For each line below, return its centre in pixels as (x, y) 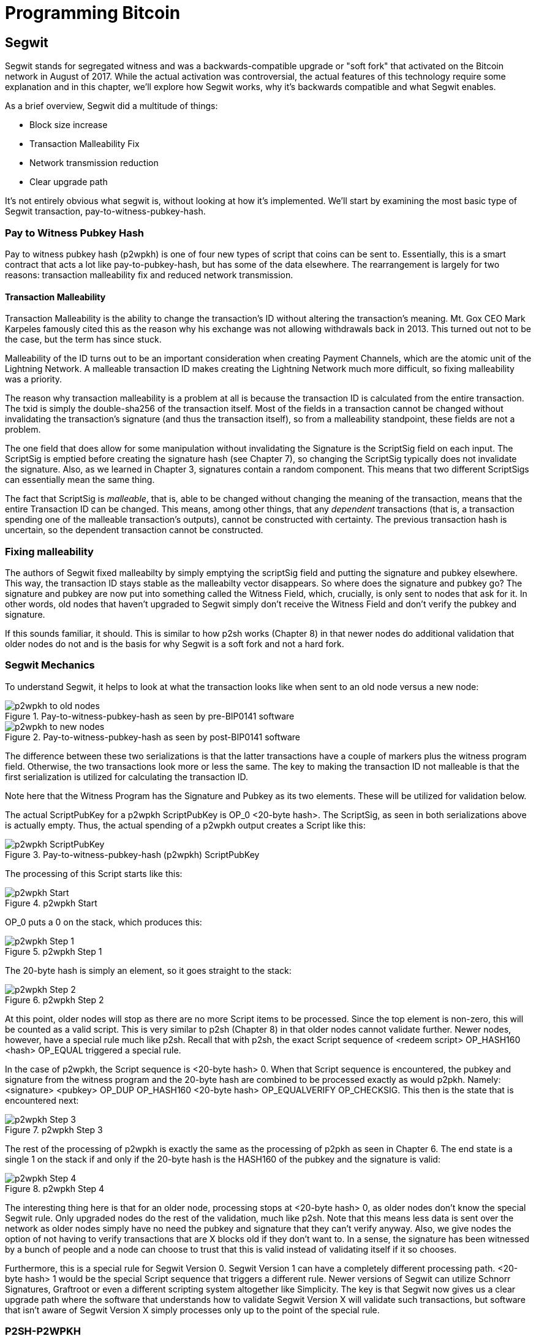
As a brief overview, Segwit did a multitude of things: (111, 106)
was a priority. (34, 379)
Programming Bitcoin (93, 13)
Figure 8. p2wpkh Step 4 (55, 1188)
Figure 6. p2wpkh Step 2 (55, 1000)
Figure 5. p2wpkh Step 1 (54, 951)
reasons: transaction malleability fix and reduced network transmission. (149, 275)
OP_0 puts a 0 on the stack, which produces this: (104, 922)
